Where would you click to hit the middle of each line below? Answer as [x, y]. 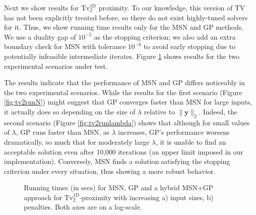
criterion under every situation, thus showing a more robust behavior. [110, 171]
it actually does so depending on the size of [70, 111]
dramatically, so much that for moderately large [77, 141]
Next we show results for [41, 7]
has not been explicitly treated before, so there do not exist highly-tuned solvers [126, 17]
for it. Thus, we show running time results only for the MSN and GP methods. [124, 27]
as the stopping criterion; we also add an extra [165, 36]
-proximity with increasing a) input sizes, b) [146, 197]
